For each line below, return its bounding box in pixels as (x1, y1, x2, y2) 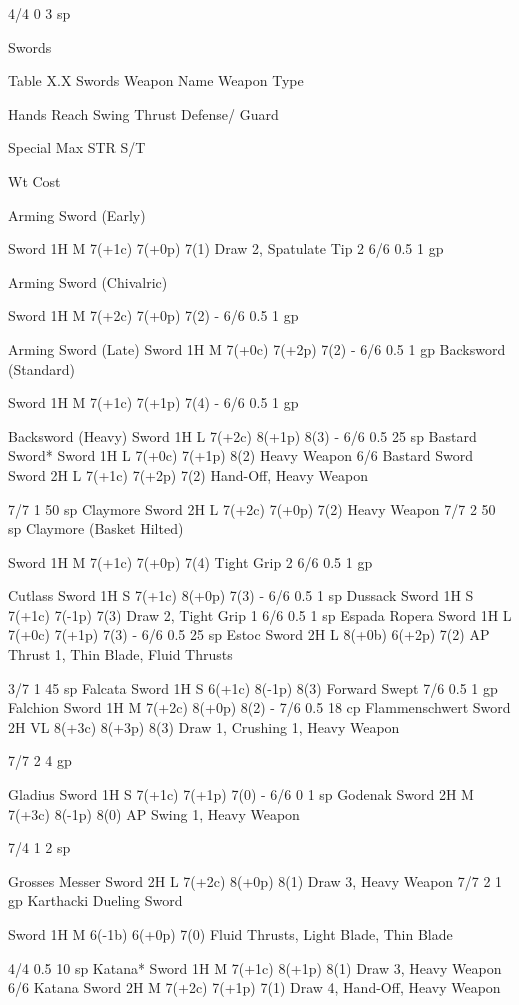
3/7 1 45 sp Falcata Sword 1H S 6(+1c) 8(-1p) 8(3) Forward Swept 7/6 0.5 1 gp (8, 677, 498, 698)
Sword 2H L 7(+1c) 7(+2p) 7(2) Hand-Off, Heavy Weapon (8, 464, 368, 485)
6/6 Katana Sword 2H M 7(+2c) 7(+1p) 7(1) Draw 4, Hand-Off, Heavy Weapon (8, 977, 501, 998)
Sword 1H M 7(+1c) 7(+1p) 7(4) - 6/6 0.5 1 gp (8, 392, 299, 413)
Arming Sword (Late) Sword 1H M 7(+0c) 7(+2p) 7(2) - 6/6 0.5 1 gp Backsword (8, 338, 506, 359)
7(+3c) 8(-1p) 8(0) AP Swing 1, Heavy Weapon (8, 803, 300, 824)
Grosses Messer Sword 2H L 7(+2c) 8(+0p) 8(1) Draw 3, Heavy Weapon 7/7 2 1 (8, 870, 503, 891)
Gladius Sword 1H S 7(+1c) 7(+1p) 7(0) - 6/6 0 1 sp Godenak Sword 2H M (8, 784, 474, 805)
